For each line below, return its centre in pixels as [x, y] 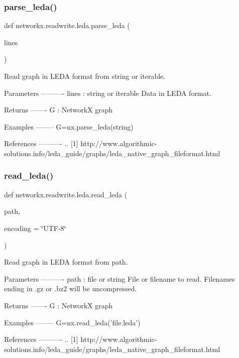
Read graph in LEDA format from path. [66, 262]
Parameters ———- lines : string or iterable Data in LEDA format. [108, 93]
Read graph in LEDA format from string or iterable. [85, 76]
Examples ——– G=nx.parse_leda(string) [69, 126]
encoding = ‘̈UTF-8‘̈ [35, 228]
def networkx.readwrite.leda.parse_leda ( [67, 25]
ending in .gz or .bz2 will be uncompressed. [71, 288]
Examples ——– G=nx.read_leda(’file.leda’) [72, 322]
